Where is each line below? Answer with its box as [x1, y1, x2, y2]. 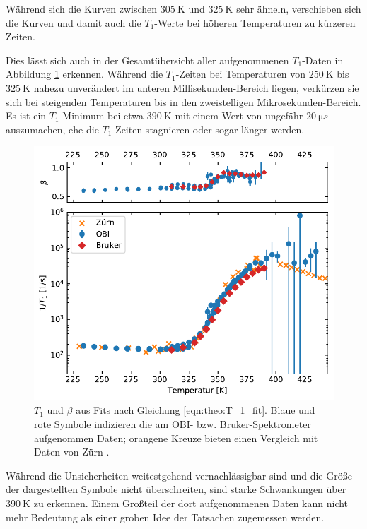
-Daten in [302, 52, 344, 67]
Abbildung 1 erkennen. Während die [6, 66, 163, 81]
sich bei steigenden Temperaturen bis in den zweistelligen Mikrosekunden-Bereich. [6, 94, 361, 109]
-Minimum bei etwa [59, 108, 144, 123]
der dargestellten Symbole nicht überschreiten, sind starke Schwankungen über [6, 482, 346, 497]
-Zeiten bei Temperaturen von [175, 66, 305, 81]
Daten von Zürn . [34, 444, 110, 459]
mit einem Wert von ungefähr [175, 108, 303, 123]
